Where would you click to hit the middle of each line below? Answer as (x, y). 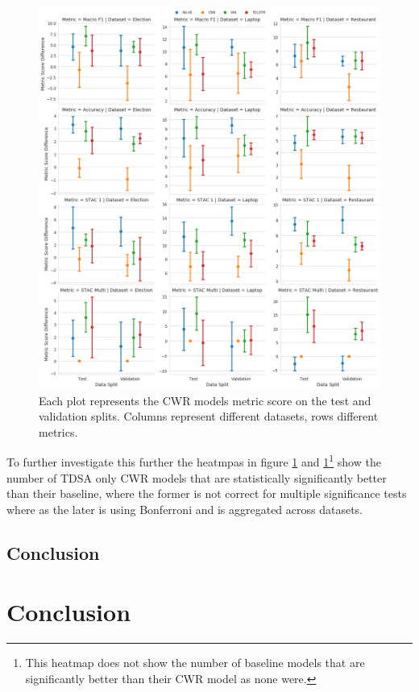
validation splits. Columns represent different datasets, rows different (209, 416)
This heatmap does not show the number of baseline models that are (195, 663)
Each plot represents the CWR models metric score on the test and (205, 400)
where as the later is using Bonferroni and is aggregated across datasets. (185, 509)
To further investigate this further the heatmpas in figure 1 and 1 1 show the (194, 461)
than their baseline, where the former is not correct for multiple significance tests (207, 493)
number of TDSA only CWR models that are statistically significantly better (197, 477)
